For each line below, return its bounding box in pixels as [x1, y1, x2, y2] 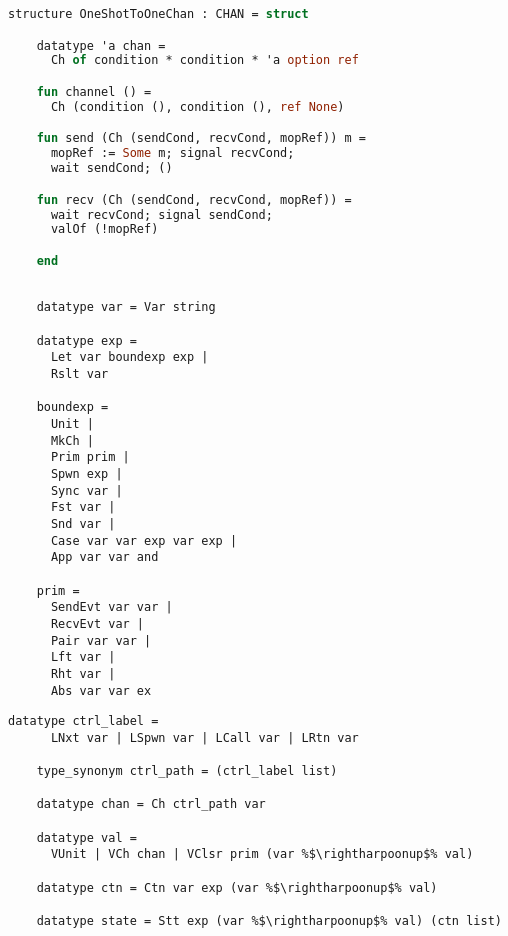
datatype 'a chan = [36, 38, 166, 53]
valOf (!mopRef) [50, 222, 159, 237]
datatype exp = [36, 333, 137, 348]
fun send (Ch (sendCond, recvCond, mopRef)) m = [36, 131, 366, 146]
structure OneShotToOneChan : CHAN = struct [8, 7, 309, 21]
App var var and [50, 550, 159, 565]
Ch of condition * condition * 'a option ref [50, 53, 359, 68]
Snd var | [50, 516, 116, 531]
